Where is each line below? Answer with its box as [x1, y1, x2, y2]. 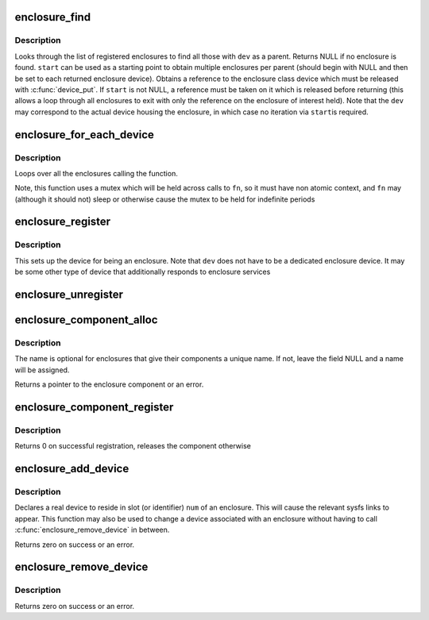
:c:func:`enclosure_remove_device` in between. [14, 525, 170, 535]
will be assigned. [14, 365, 70, 375]
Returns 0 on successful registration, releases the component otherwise [14, 441, 252, 451]
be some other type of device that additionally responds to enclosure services [14, 267, 271, 277]
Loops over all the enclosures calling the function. [14, 168, 178, 178]
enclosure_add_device [14, 462, 129, 476]
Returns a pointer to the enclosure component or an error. [14, 379, 204, 389]
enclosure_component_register [14, 400, 174, 414]
